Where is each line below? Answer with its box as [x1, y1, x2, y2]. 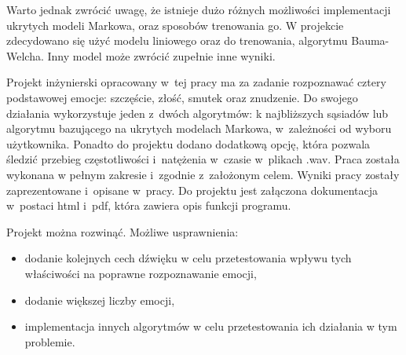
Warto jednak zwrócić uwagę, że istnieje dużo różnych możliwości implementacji [6, 2, 391, 17]
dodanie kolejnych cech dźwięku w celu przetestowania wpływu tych [24, 250, 352, 266]
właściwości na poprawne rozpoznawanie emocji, [24, 265, 257, 281]
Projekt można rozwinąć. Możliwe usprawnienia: [6, 223, 239, 240]
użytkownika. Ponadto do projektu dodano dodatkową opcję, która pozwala [6, 135, 371, 152]
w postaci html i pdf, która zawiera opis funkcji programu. [6, 197, 291, 214]
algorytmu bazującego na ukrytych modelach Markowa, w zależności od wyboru [6, 120, 392, 137]
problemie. [24, 333, 75, 350]
